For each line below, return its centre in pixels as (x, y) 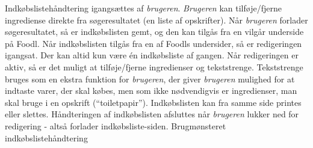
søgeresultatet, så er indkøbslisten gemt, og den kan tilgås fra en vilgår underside (154, 32)
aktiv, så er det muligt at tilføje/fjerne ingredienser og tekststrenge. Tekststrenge (154, 66)
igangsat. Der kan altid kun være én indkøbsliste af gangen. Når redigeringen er (152, 55)
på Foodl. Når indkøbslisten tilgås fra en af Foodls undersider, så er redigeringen (153, 43)
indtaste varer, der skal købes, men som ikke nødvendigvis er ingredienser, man (151, 91)
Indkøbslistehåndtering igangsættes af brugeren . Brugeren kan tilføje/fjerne (143, 8)
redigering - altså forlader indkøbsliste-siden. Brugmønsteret (116, 125)
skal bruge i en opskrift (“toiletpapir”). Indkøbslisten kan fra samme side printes (153, 102)
